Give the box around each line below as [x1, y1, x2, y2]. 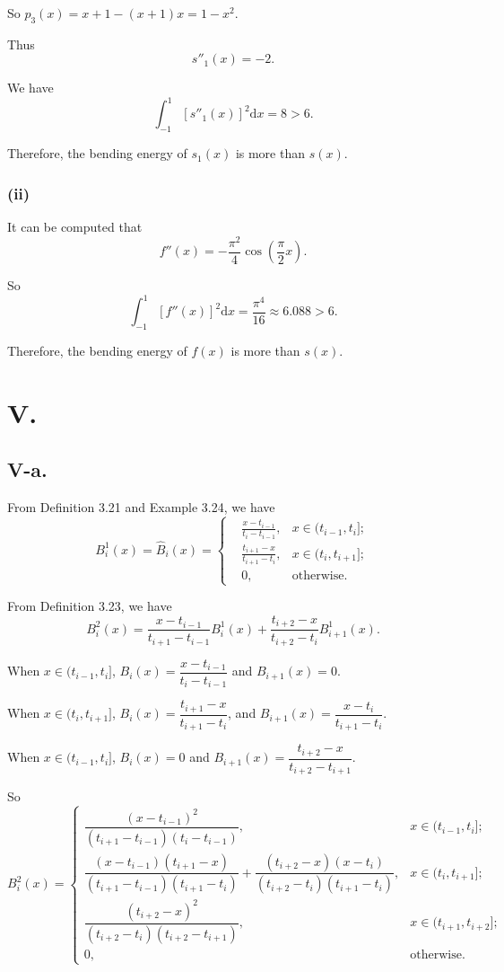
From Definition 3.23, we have [7, 596, 172, 615]
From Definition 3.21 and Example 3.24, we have [7, 498, 275, 517]
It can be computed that [7, 217, 143, 236]
